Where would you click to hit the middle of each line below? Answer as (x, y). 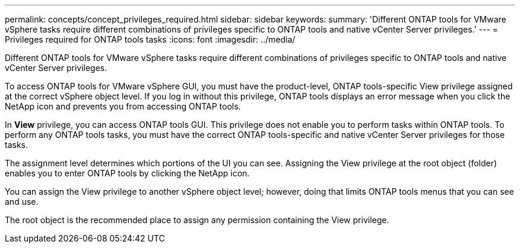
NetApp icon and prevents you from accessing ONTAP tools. (123, 106)
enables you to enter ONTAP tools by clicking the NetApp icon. (127, 173)
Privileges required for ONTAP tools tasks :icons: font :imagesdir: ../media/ (150, 39)
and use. (22, 202)
